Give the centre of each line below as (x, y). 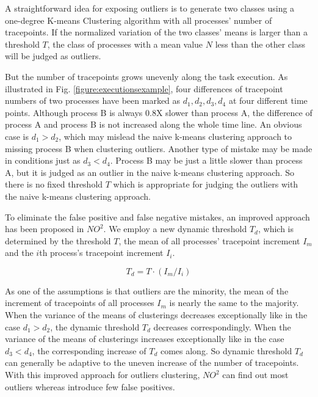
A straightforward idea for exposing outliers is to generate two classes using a (150, 8)
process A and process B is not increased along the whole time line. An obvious (154, 124)
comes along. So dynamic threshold (226, 350)
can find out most (255, 375)
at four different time (268, 100)
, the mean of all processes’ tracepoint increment (209, 240)
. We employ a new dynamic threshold (175, 229)
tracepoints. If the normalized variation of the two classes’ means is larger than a (157, 32)
